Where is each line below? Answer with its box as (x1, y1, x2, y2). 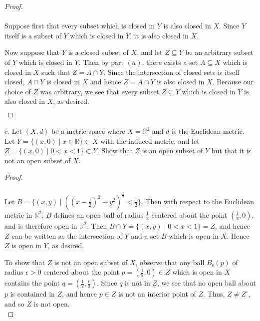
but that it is (211, 145, 252, 156)
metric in (4, 209, 32, 220)
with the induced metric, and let (100, 135, 200, 146)
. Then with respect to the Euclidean (141, 196, 255, 206)
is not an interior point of (118, 289, 196, 299)
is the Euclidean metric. (172, 126, 245, 136)
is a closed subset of (68, 47, 129, 57)
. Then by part (78, 56, 124, 67)
